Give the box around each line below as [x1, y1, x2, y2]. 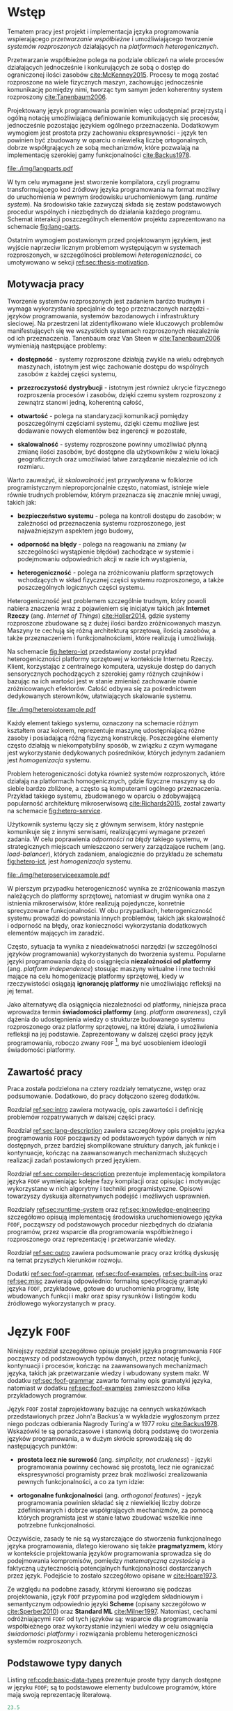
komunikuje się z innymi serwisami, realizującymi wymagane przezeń [7, 827, 206, 836]
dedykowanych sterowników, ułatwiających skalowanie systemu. [7, 692, 193, 700]
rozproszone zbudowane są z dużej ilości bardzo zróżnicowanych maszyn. [7, 619, 223, 627]
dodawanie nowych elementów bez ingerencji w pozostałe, [17, 427, 187, 435]
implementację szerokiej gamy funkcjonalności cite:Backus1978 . [7, 151, 191, 159]
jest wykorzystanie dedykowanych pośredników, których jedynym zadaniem [7, 748, 225, 757]
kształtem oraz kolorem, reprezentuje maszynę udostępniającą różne [7, 726, 205, 734]
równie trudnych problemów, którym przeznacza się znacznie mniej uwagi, [7, 490, 221, 499]
